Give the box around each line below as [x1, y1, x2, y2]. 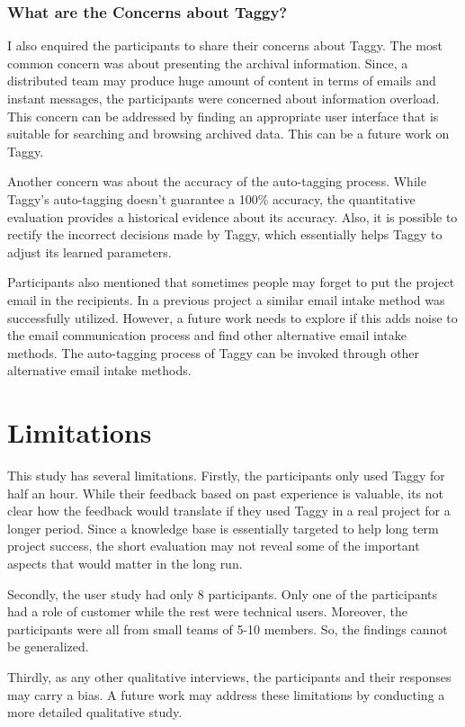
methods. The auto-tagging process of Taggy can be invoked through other [7, 343, 420, 362]
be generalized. [7, 637, 89, 656]
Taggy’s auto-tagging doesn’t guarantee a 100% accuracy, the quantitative [7, 189, 416, 208]
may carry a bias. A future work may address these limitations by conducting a [7, 685, 445, 704]
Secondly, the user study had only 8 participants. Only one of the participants [7, 584, 438, 603]
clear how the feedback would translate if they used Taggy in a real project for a [7, 501, 451, 520]
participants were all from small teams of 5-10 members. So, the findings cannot [7, 619, 448, 638]
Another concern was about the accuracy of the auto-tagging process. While [7, 172, 426, 191]
